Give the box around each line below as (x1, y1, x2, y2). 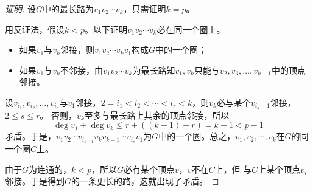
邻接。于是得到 (5, 175, 65, 187)
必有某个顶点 (124, 162, 175, 175)
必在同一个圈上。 (156, 23, 225, 35)
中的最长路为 (43, 2, 94, 15)
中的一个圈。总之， (158, 130, 236, 142)
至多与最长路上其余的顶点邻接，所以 (84, 108, 230, 121)
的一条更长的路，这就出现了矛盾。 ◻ (71, 175, 219, 187)
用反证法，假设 (5, 23, 65, 35)
